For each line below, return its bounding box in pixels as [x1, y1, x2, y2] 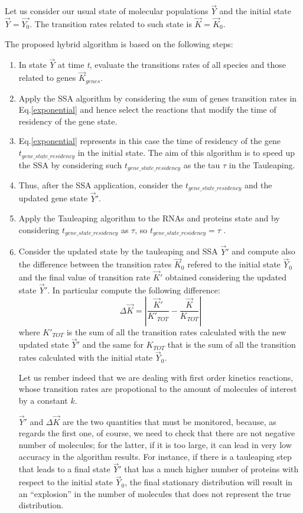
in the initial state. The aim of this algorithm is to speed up [77, 146, 295, 159]
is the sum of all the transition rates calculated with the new [66, 325, 286, 338]
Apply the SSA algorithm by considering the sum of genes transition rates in [18, 92, 297, 104]
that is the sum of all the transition [167, 338, 296, 351]
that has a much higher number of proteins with [124, 463, 299, 475]
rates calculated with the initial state [18, 351, 153, 364]
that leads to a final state [18, 463, 110, 475]
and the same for [82, 338, 144, 351]
